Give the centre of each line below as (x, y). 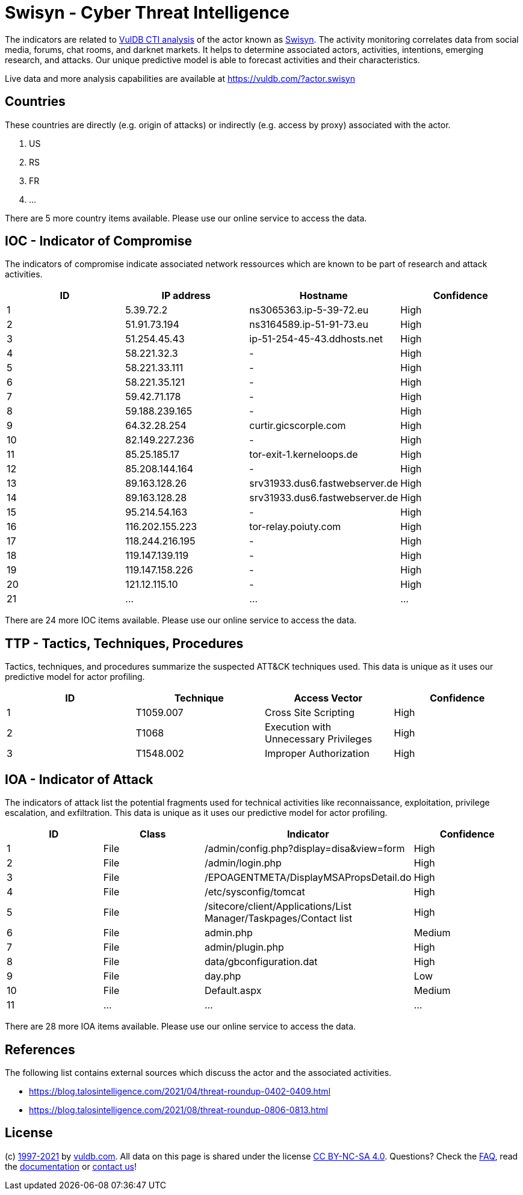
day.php (223, 976)
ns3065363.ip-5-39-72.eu (309, 310)
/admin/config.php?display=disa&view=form (305, 849)
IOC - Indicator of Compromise (98, 241)
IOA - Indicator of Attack (79, 779)
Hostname (323, 296)
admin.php (228, 933)
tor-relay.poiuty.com (295, 527)
